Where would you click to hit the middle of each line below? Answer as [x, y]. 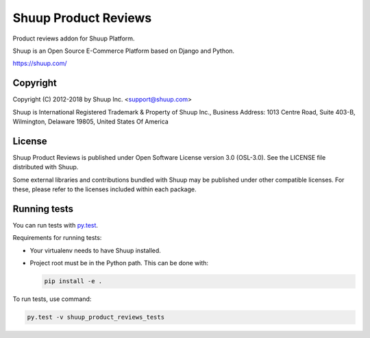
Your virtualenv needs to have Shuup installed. [95, 250]
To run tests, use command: [52, 299]
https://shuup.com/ [40, 63]
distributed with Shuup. [46, 167]
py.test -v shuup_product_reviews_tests [96, 317]
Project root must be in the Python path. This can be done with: [119, 263]
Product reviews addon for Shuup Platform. [74, 38]
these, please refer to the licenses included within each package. [104, 189]
